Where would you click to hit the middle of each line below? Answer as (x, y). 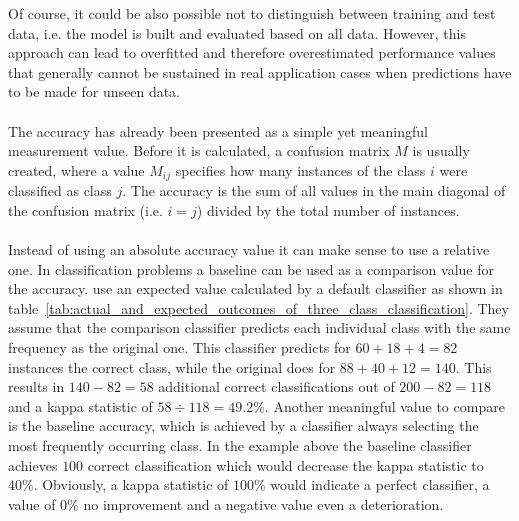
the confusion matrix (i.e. (85, 209)
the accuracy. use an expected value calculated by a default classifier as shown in (255, 288)
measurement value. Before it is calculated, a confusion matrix (199, 150)
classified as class (60, 190)
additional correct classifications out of (276, 386)
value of (32, 503)
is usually (441, 150)
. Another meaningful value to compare (384, 405)
